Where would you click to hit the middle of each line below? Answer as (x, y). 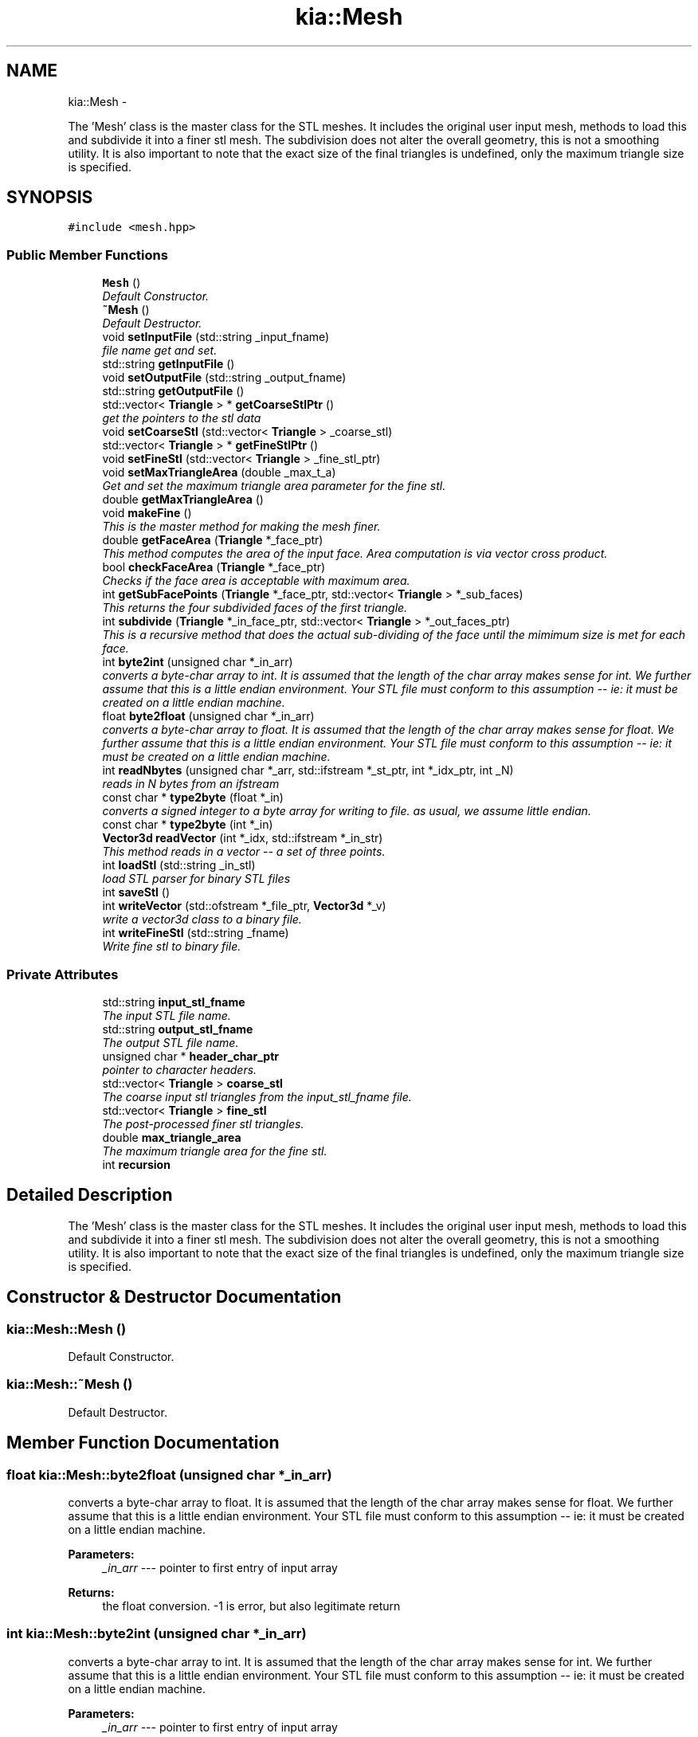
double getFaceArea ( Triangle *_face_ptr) (213, 540)
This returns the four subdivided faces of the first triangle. (255, 608)
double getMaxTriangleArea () (183, 500)
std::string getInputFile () (169, 364)
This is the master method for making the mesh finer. (241, 527)
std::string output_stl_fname (178, 1029)
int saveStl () (136, 892)
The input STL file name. (167, 1015)
